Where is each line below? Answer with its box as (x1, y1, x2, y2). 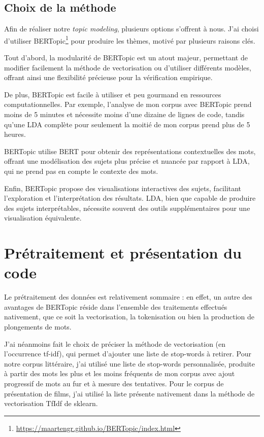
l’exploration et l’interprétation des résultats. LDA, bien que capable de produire (4, 193, 256, 203)
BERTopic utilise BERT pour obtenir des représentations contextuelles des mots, (4, 145, 256, 156)
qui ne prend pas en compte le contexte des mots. (4, 165, 158, 176)
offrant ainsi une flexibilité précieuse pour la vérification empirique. (4, 72, 213, 83)
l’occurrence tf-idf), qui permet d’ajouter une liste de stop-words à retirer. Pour (4, 348, 251, 359)
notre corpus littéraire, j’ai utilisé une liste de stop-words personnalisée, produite (4, 358, 255, 369)
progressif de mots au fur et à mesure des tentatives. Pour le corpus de (4, 378, 224, 389)
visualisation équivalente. (4, 212, 82, 223)
